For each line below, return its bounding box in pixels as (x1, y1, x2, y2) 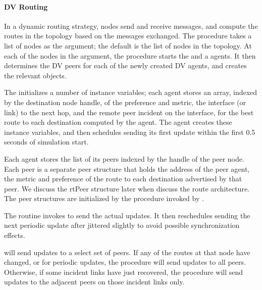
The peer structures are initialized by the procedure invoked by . (4, 193, 204, 204)
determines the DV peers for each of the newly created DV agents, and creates (4, 60, 247, 71)
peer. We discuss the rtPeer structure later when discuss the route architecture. (4, 183, 249, 194)
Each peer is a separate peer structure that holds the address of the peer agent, (4, 163, 250, 174)
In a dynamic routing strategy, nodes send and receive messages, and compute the (4, 20, 258, 31)
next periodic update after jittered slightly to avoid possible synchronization (4, 220, 240, 230)
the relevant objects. (4, 70, 67, 80)
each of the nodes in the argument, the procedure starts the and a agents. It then (4, 50, 256, 61)
